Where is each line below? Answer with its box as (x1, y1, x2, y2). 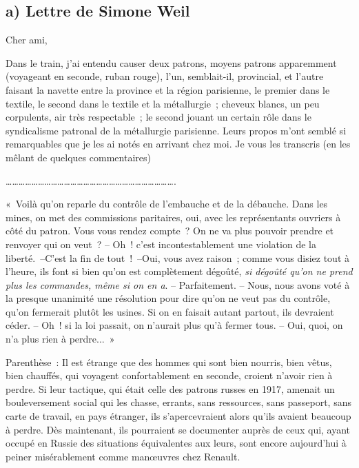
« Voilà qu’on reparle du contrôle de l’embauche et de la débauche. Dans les (6, 196, 328, 211)
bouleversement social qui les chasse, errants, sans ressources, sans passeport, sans (6, 395, 351, 409)
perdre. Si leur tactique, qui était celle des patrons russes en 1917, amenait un (6, 381, 335, 396)
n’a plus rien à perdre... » (6, 332, 115, 346)
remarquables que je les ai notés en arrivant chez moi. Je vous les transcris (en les (6, 136, 351, 151)
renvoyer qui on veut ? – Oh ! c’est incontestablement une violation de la (6, 236, 316, 251)
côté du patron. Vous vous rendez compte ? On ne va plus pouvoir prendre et (6, 223, 334, 238)
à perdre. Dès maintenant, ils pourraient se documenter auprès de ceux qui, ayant (6, 422, 351, 436)
